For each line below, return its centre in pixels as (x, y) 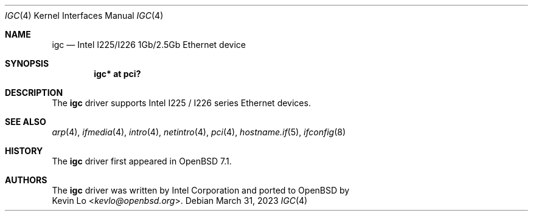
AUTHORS (26, 180)
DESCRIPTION (34, 93)
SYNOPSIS (27, 63)
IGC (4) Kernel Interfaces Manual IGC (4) (84, 15)
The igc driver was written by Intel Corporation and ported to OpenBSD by (201, 190)
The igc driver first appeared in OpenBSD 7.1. (142, 161)
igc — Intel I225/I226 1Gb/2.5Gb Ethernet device (149, 45)
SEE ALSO (26, 122)
